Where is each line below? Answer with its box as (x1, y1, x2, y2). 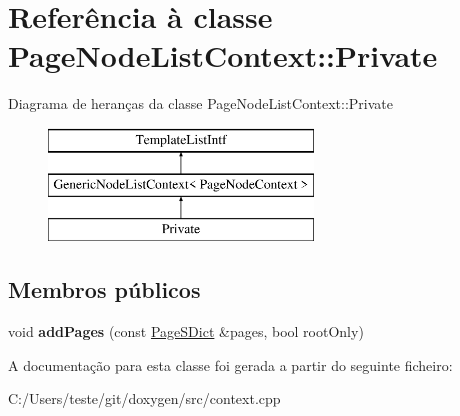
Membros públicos (8, 274, 201, 305)
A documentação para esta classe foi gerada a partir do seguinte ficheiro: (8, 354, 453, 375)
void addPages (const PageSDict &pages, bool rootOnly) (8, 321, 364, 342)
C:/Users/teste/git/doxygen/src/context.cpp (8, 388, 281, 409)
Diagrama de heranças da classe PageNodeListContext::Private (8, 93, 394, 114)
